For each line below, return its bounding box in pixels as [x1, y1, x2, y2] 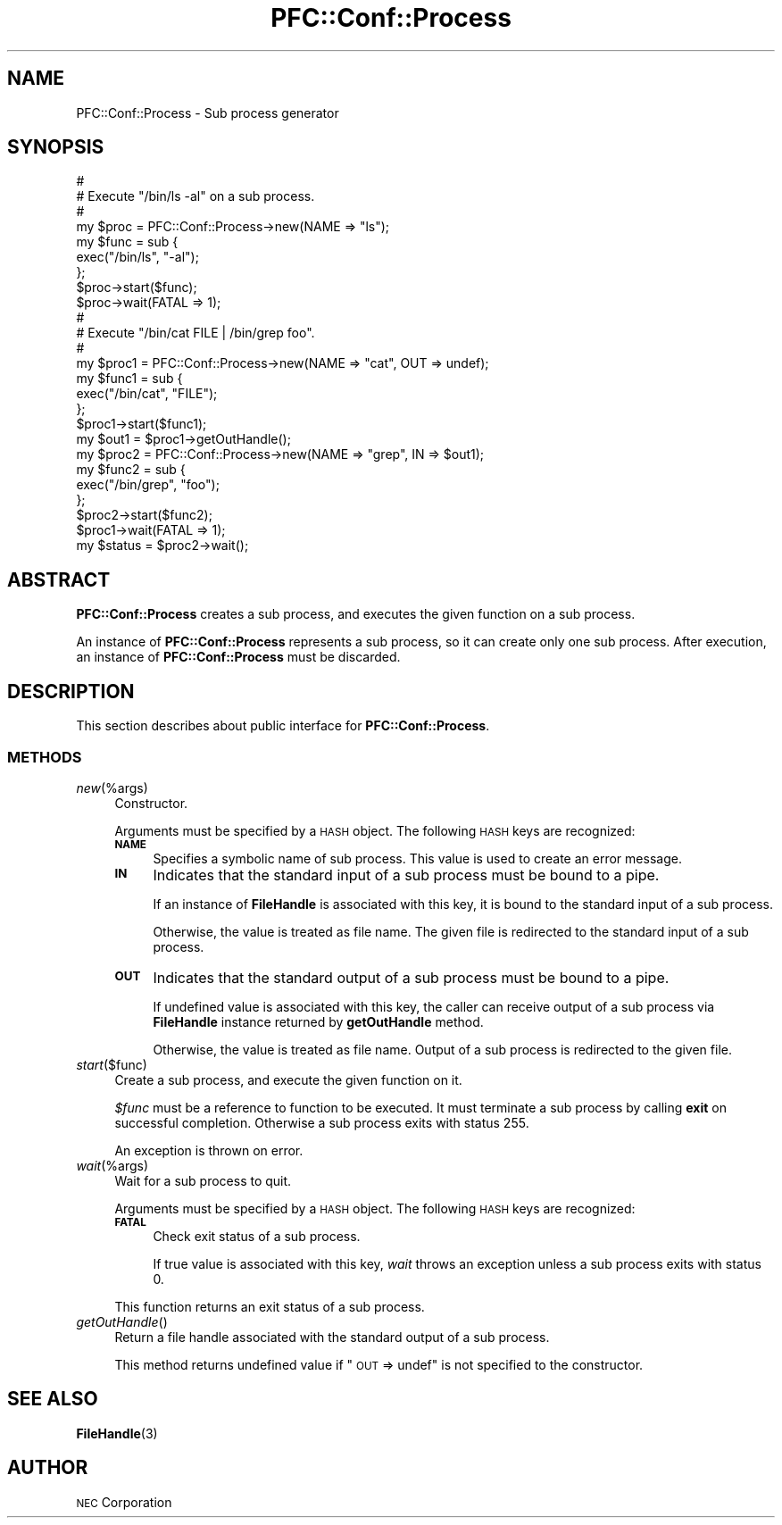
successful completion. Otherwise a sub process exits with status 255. [114, 1114, 529, 1130]
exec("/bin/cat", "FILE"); [76, 386, 218, 402]
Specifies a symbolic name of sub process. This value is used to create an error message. [153, 850, 682, 866]
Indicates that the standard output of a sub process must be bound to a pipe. [153, 968, 670, 987]
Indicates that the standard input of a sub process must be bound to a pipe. [153, 865, 660, 884]
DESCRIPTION [7, 679, 135, 703]
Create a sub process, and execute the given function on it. [114, 1071, 462, 1087]
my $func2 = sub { [76, 462, 186, 478]
